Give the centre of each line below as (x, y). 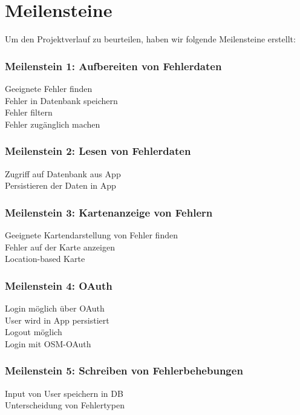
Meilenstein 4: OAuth (59, 285)
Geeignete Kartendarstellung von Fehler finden (91, 234)
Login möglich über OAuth (55, 308)
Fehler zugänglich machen (53, 124)
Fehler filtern (29, 112)
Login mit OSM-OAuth (48, 343)
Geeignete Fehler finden (49, 88)
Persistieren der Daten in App (60, 185)
